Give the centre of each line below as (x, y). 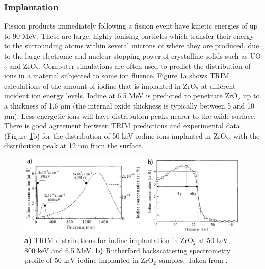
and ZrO (23, 65)
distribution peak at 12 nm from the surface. (74, 145)
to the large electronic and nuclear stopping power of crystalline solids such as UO (132, 56)
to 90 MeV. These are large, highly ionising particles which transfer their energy (129, 35)
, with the (244, 135)
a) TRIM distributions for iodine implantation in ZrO (109, 240)
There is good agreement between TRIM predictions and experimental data (122, 126)
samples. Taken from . (193, 260)
